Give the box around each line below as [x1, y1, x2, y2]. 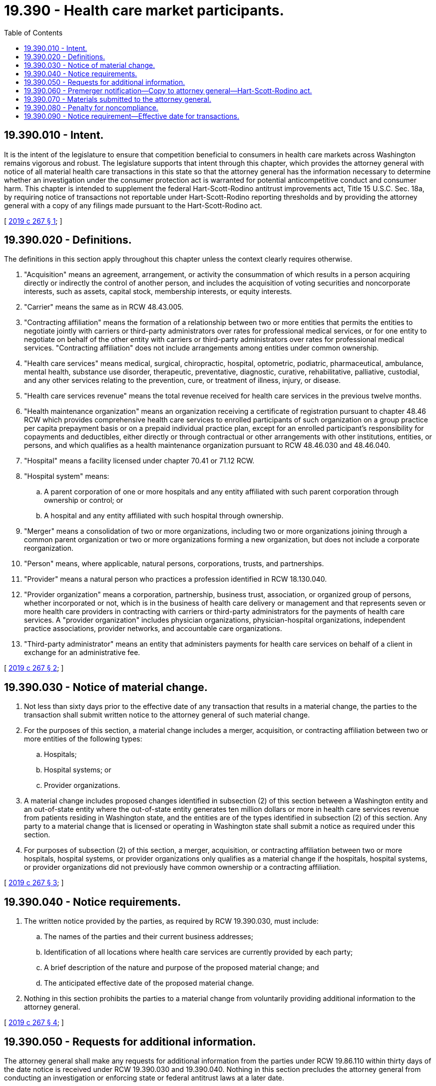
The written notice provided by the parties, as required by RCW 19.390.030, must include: [24, 917, 319, 926]
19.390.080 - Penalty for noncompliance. [24, 103, 158, 112]
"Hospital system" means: [24, 472, 109, 481]
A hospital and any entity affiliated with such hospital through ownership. [44, 511, 284, 520]
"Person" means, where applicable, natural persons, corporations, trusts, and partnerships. [24, 559, 324, 568]
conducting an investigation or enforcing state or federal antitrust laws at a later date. [4, 1073, 285, 1082]
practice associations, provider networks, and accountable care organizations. [24, 624, 282, 633]
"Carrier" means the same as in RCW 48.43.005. [24, 303, 184, 312]
